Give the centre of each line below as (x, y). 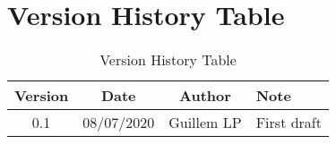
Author (205, 96)
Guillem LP (205, 123)
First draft (289, 123)
